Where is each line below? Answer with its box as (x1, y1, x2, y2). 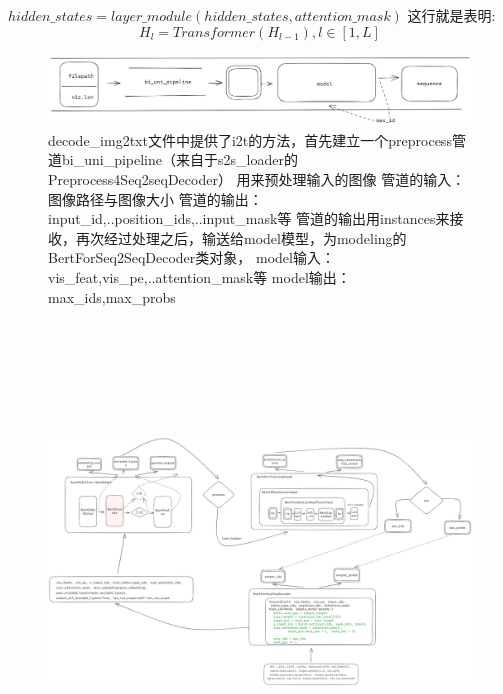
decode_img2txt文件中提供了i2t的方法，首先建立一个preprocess (48, 129, 452, 150)
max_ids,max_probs (48, 286, 176, 307)
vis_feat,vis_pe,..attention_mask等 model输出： (48, 266, 351, 287)
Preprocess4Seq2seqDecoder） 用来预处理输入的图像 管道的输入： (48, 169, 466, 189)
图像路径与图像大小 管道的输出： (48, 188, 263, 209)
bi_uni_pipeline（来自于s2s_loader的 (61, 149, 298, 170)
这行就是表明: (407, 5, 496, 25)
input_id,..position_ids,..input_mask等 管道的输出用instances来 (48, 208, 450, 229)
